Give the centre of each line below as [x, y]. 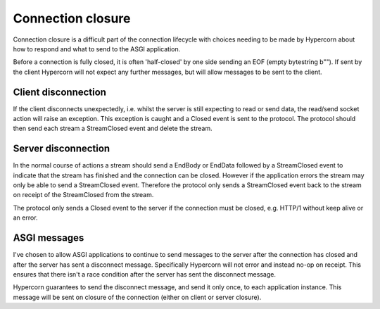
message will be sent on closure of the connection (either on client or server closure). [137, 297]
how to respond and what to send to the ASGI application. [97, 49]
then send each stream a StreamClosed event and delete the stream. [113, 128]
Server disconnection [62, 149]
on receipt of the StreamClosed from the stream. [83, 195]
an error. [25, 217]
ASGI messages [49, 238]
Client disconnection [60, 92]
